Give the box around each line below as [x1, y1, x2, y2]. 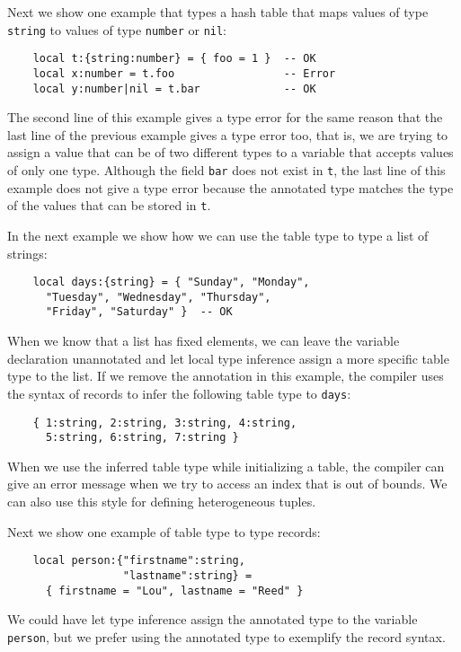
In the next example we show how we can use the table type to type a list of [7, 225, 429, 244]
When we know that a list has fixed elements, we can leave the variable [7, 331, 400, 350]
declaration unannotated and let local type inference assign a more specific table [7, 348, 449, 367]
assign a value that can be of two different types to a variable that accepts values [7, 143, 454, 162]
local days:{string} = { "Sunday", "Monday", [32, 276, 310, 289]
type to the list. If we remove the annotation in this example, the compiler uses [7, 366, 444, 385]
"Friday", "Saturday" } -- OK [45, 305, 233, 319]
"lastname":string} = [122, 568, 253, 582]
